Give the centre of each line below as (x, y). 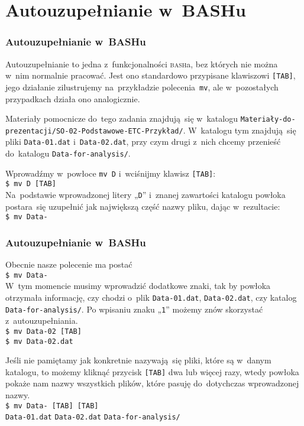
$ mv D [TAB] (31, 184)
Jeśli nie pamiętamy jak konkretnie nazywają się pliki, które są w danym (138, 360)
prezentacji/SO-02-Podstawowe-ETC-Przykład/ (94, 131)
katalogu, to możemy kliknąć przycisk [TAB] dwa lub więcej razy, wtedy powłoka (152, 371)
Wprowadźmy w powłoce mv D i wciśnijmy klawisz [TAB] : (111, 173)
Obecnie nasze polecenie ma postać (69, 264)
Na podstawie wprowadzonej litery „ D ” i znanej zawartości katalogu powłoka (145, 195)
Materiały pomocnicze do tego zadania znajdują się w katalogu (122, 118)
